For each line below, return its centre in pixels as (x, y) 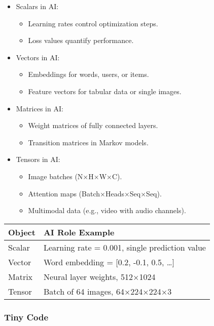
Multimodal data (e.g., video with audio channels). (107, 210)
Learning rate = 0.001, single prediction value (124, 247)
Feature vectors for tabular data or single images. (105, 91)
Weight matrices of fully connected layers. (93, 125)
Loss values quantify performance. (81, 40)
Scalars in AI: (37, 6)
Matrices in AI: (40, 108)
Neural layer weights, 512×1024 (99, 276)
